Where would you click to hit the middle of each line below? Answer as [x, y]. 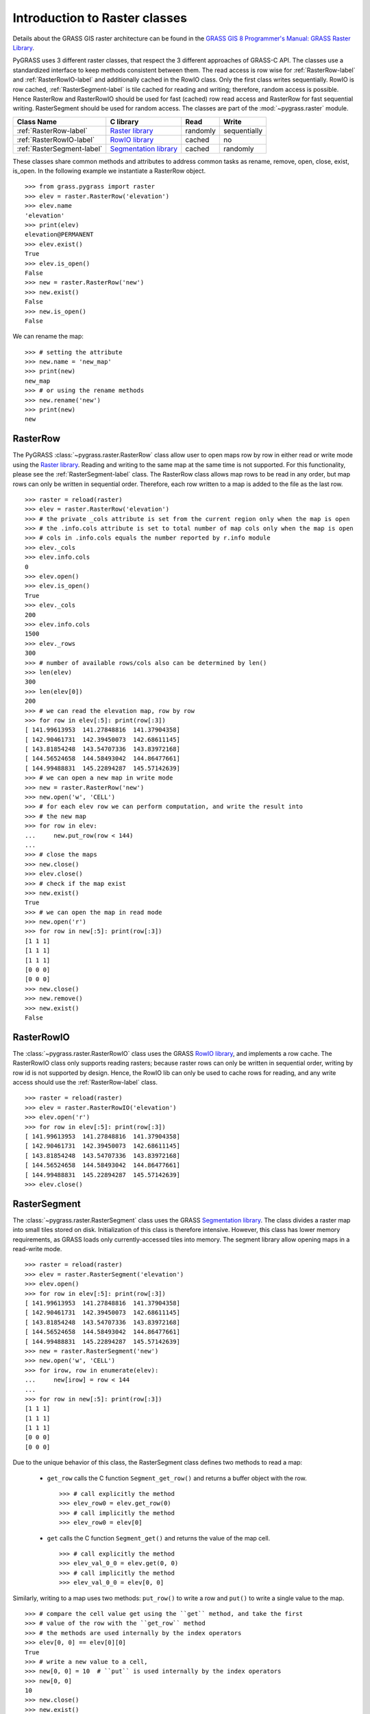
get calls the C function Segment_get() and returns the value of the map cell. [159, 1538]
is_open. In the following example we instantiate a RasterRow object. [109, 171]
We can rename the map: [48, 337]
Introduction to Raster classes [100, 18]
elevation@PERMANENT [59, 234]
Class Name [37, 121]
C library [124, 121]
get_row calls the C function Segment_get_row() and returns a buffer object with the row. [177, 1478]
